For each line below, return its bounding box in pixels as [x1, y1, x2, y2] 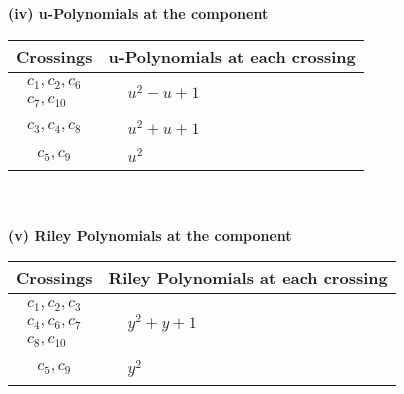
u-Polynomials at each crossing [108, 44, 356, 68]
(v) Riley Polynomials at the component [8, 224, 292, 245]
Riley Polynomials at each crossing [108, 266, 388, 290]
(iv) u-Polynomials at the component [8, 3, 269, 23]
